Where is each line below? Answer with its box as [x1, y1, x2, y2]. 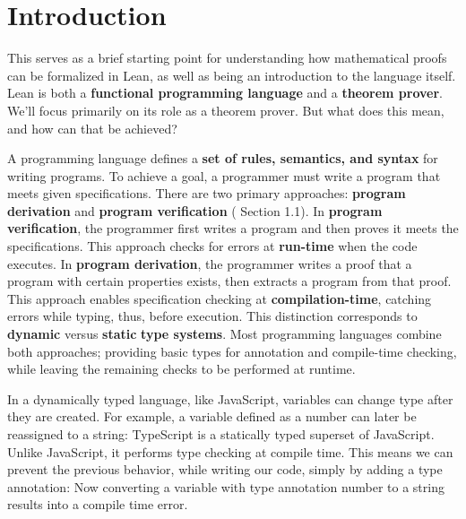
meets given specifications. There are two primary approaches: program [7, 184, 406, 203]
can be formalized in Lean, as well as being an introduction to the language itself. [7, 65, 456, 84]
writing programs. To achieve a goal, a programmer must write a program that [7, 166, 441, 185]
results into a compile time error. [7, 495, 188, 514]
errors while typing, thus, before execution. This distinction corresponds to [7, 307, 418, 325]
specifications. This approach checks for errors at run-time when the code [7, 237, 418, 255]
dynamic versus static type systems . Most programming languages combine [7, 324, 442, 343]
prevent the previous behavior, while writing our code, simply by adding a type [7, 460, 443, 479]
